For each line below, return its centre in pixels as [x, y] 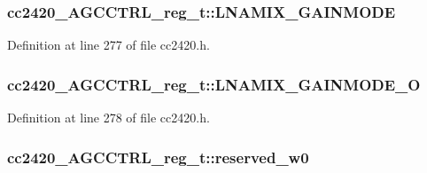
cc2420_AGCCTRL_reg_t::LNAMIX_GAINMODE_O [214, 84]
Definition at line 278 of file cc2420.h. [109, 118]
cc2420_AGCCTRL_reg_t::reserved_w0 [158, 157]
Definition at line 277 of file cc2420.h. [109, 45]
